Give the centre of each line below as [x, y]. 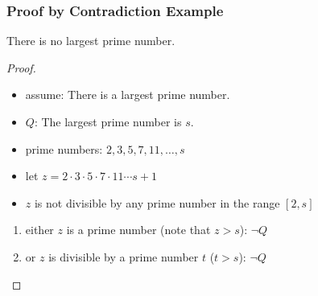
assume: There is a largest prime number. [128, 95]
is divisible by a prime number [124, 256]
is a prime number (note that [138, 230]
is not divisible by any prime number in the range [157, 202]
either [39, 230]
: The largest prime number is [108, 121]
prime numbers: [64, 148]
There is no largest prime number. [91, 41]
